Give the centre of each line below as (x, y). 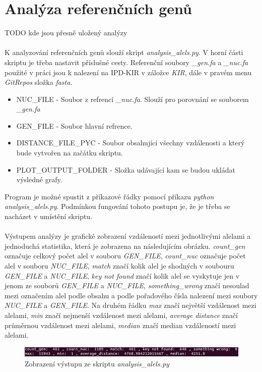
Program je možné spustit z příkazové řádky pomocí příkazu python (109, 196)
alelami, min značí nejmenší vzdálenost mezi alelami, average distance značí (121, 315)
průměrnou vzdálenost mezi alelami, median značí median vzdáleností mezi (120, 325)
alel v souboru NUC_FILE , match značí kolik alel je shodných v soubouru (119, 265)
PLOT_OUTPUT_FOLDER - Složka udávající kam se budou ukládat (126, 169)
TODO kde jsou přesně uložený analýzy (66, 33)
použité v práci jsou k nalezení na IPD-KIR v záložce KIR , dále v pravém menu (128, 72)
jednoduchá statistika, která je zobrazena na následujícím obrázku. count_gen (125, 246)
